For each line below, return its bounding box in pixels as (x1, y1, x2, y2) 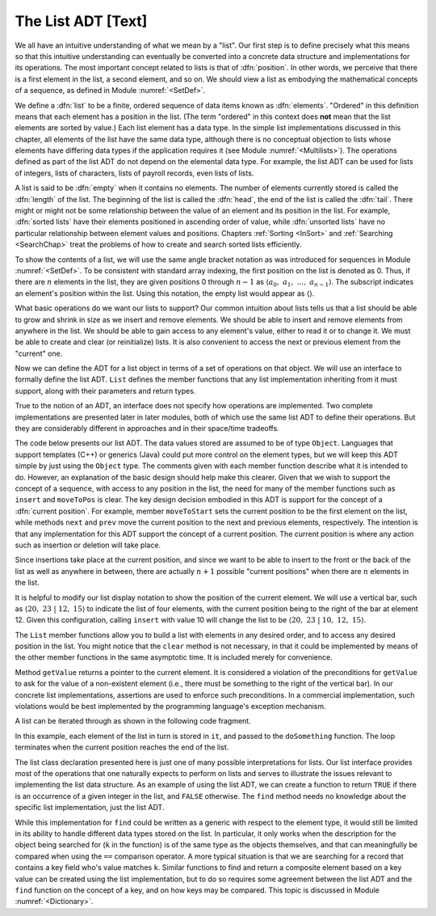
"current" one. (15, 348, 63, 358)
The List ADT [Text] (15, 12, 148, 30)
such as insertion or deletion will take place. (15, 540, 161, 550)
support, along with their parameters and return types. (15, 386, 196, 395)
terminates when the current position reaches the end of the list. (15, 742, 229, 752)
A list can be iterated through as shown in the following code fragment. (15, 716, 252, 726)
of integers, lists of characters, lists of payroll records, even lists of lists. (15, 168, 254, 178)
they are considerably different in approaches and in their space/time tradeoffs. (15, 424, 280, 433)
